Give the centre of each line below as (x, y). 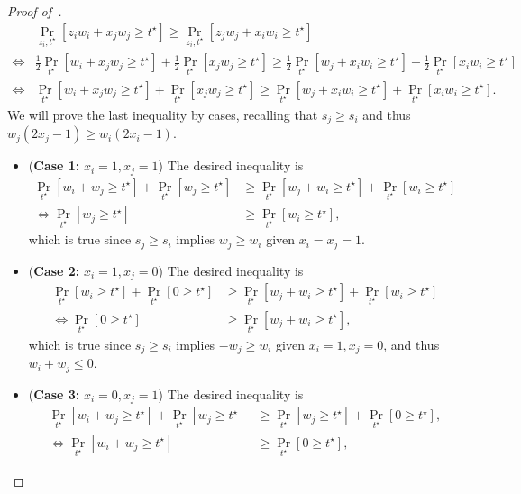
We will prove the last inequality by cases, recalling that (163, 114)
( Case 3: (54, 393)
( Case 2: (54, 270)
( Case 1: (54, 165)
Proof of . (35, 11)
